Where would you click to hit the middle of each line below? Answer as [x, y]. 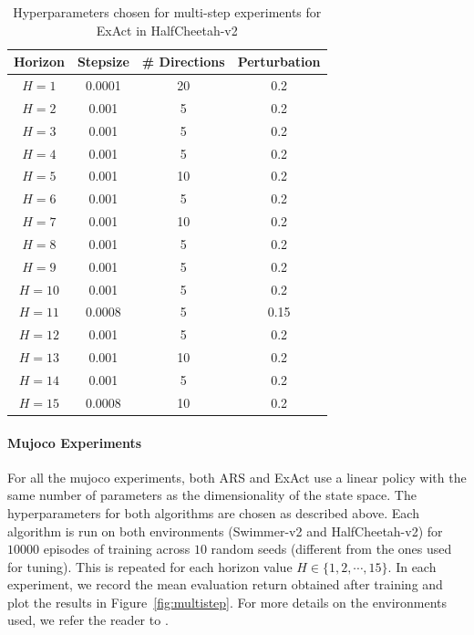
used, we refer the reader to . [88, 620]
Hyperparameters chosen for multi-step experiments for [167, 12]
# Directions [183, 62]
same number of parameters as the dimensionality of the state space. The [212, 495]
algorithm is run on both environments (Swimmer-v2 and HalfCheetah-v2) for [225, 531]
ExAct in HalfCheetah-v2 [167, 30]
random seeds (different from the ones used [331, 549]
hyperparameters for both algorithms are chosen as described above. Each [213, 512]
